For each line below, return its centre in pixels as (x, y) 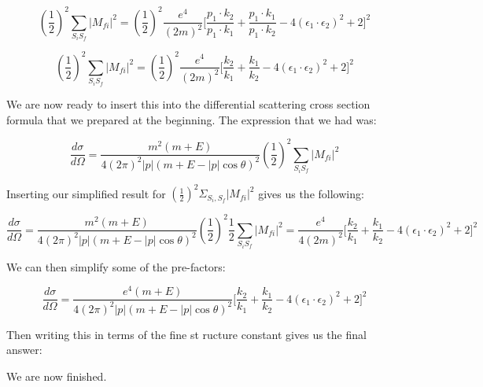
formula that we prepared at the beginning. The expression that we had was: (192, 119)
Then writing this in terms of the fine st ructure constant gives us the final (186, 334)
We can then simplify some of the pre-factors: (116, 266)
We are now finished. (57, 376)
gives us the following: (311, 193)
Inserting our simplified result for (86, 193)
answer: (24, 350)
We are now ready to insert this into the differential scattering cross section (188, 103)
